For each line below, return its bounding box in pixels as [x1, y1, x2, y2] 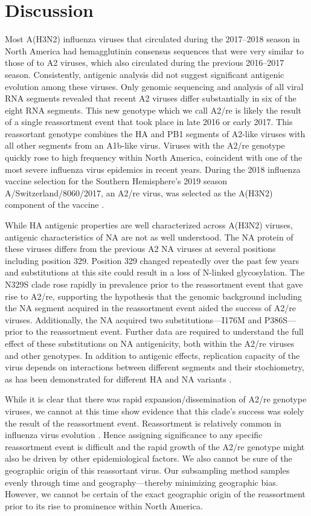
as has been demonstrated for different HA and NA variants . [5, 372, 232, 385]
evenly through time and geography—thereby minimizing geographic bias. [5, 476, 278, 488]
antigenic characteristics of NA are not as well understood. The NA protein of [5, 230, 293, 243]
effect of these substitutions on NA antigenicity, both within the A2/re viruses [5, 337, 295, 349]
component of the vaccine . [5, 198, 104, 211]
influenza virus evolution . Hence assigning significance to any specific [5, 428, 263, 441]
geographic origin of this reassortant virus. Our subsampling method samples [5, 463, 290, 476]
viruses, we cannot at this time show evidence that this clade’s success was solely [5, 404, 304, 417]
